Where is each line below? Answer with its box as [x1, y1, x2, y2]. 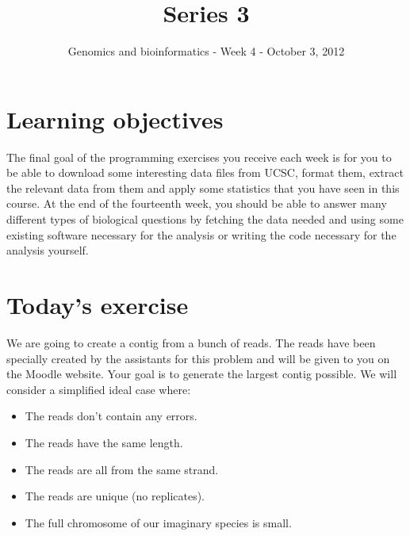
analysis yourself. [6, 242, 89, 258]
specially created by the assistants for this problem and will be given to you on [6, 350, 390, 366]
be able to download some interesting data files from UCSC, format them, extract [6, 164, 404, 181]
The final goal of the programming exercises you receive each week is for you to [6, 148, 392, 165]
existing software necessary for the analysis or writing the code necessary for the [6, 226, 397, 243]
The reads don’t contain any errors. [25, 408, 197, 424]
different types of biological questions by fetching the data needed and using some [6, 211, 404, 228]
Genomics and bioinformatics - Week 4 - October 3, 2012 [67, 43, 345, 59]
